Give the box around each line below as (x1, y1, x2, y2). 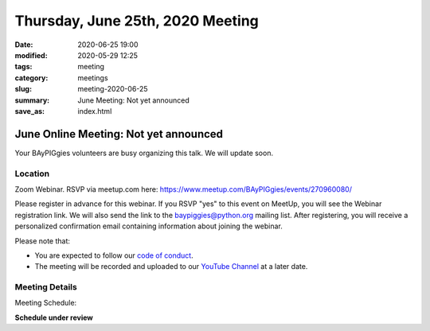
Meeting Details (14, 282, 77, 293)
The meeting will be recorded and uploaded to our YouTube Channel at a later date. (34, 262, 308, 271)
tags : (14, 62, 33, 72)
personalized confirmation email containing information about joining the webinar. (14, 221, 283, 231)
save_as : (14, 106, 45, 115)
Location (14, 168, 50, 179)
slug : (14, 84, 32, 94)
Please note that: (14, 236, 71, 246)
